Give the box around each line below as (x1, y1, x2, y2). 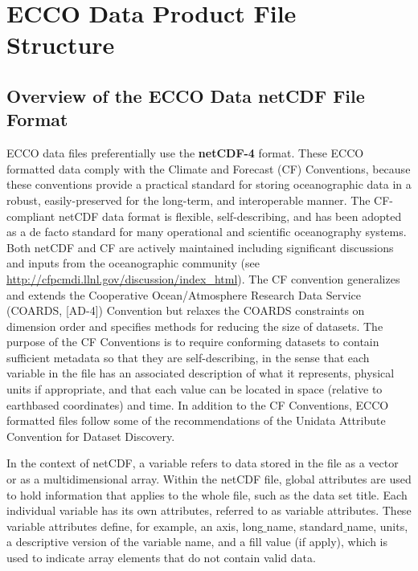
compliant (6, 207, 55, 224)
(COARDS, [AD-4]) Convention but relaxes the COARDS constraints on (6, 302, 365, 319)
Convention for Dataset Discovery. (6, 427, 175, 444)
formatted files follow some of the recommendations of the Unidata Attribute (6, 412, 386, 429)
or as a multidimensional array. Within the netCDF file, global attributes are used (6, 471, 412, 487)
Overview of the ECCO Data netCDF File (6, 83, 365, 108)
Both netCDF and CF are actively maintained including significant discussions (6, 239, 394, 255)
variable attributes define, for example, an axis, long (6, 517, 264, 534)
